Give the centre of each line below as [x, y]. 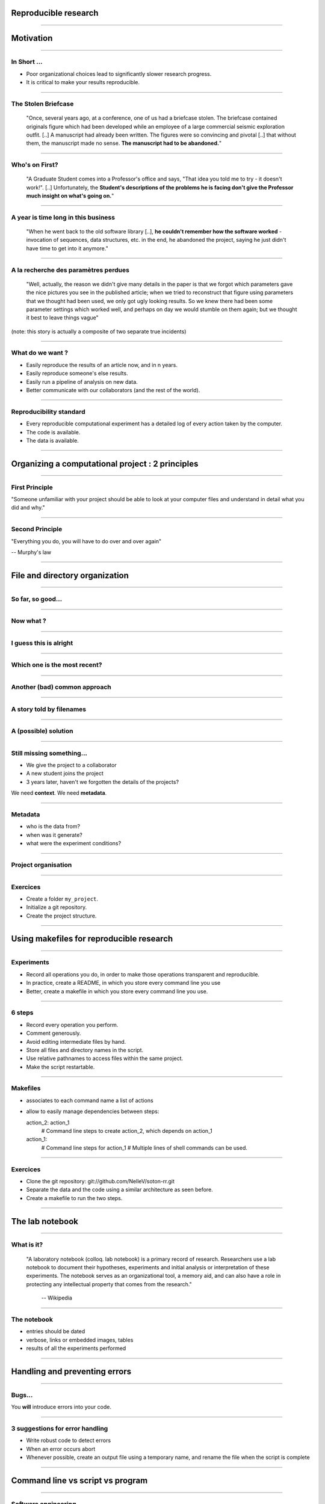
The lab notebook [45, 1221]
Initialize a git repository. [57, 907]
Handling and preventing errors [71, 1371]
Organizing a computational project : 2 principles [105, 464]
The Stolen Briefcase [42, 103]
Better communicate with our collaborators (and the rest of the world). [113, 390]
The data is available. [53, 440]
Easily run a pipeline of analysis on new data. [82, 381]
